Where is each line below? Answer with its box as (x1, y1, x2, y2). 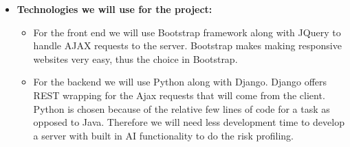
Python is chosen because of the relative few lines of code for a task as (33, 101, 330, 116)
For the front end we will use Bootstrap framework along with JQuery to (33, 25, 341, 39)
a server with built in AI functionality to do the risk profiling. (33, 128, 294, 142)
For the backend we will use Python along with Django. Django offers (33, 75, 327, 89)
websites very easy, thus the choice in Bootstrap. (33, 51, 238, 66)
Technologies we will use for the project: (17, 2, 212, 16)
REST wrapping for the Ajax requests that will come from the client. (33, 88, 325, 102)
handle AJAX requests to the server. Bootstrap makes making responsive (33, 38, 342, 53)
